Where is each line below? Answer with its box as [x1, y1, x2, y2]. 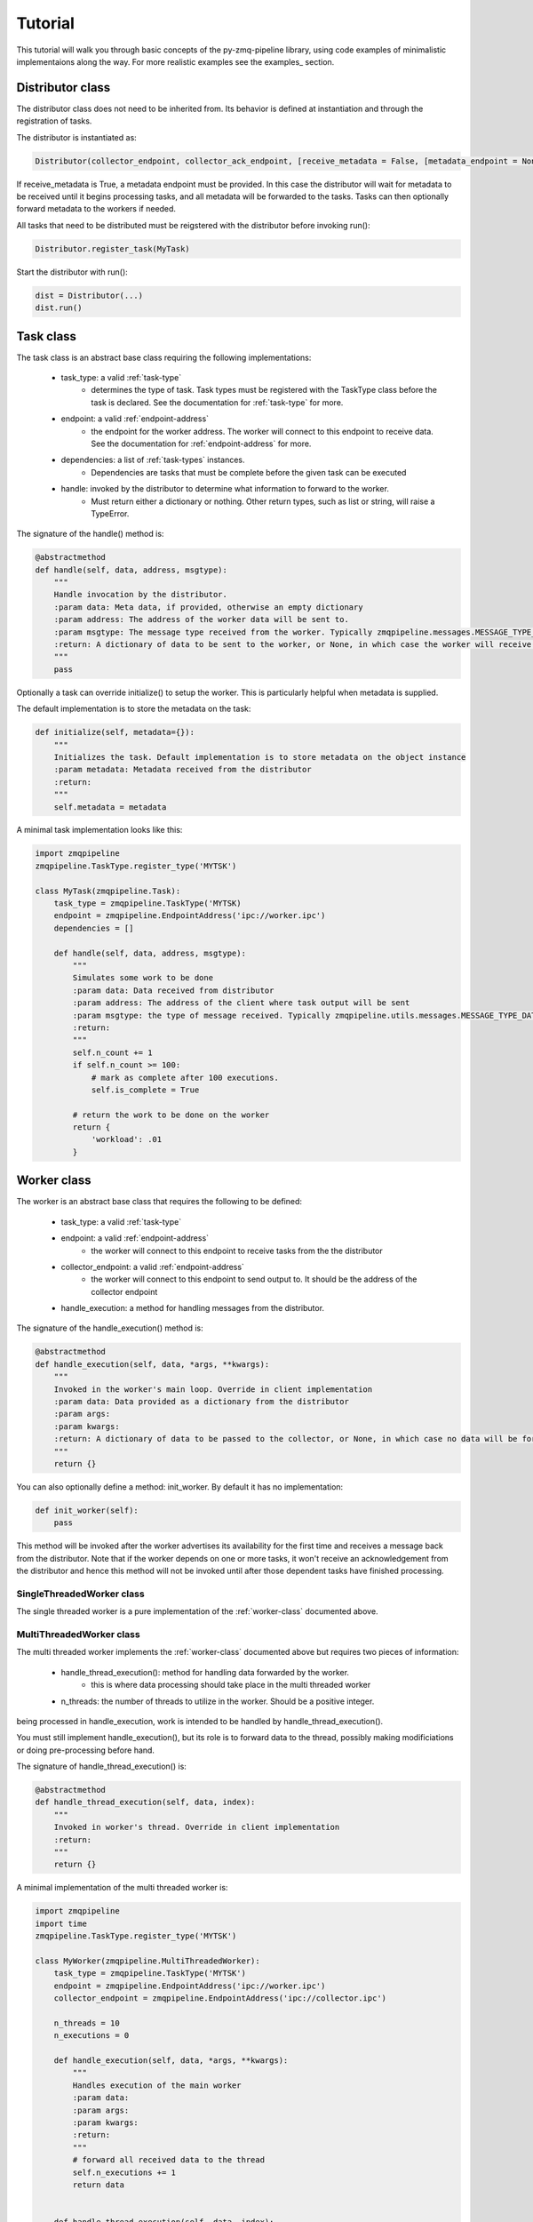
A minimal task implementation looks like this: [16, 825, 183, 835]
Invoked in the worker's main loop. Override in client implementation [53, 1384, 373, 1395]
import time [35, 1918, 88, 1929]
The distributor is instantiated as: [16, 132, 137, 142]
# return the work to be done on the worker [72, 1109, 270, 1120]
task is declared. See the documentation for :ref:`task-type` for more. [91, 396, 344, 408]
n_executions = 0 [53, 2031, 130, 2041]
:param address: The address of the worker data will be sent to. [53, 614, 350, 625]
